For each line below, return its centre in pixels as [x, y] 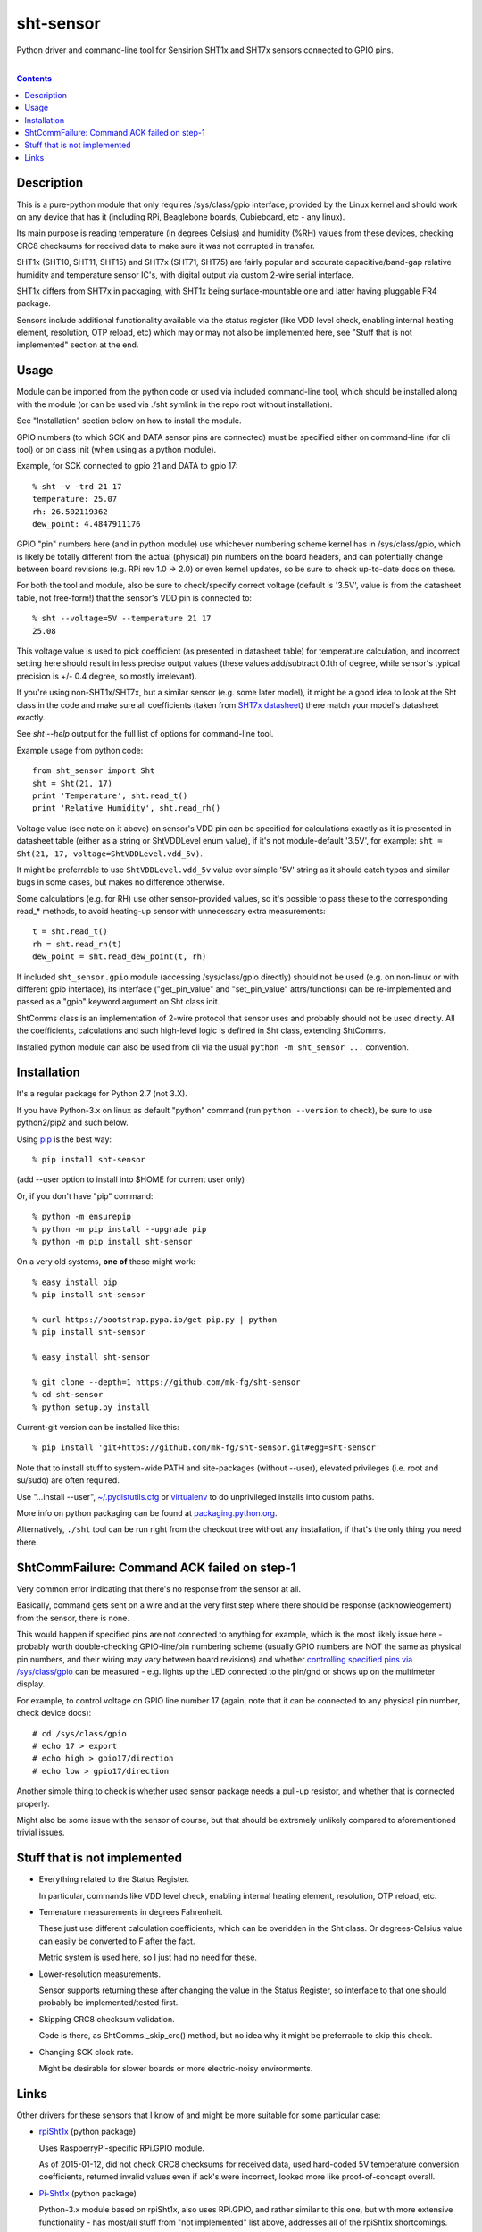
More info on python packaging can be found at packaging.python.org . [147, 1513]
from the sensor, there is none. [73, 1618]
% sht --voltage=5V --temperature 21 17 [122, 619]
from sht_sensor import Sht [94, 771]
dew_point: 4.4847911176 [87, 524]
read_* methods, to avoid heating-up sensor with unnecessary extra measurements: [171, 912]
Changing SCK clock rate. [86, 2052]
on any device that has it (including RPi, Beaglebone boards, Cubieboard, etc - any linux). [181, 217]
